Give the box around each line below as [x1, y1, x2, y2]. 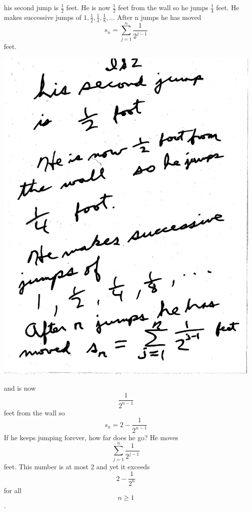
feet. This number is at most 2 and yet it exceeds [4, 461, 150, 471]
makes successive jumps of [4, 12, 81, 22]
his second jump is [4, 2, 59, 12]
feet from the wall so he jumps [118, 2, 208, 12]
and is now [4, 382, 36, 393]
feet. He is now [66, 2, 110, 12]
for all [4, 485, 22, 495]
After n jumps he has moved [117, 12, 202, 22]
